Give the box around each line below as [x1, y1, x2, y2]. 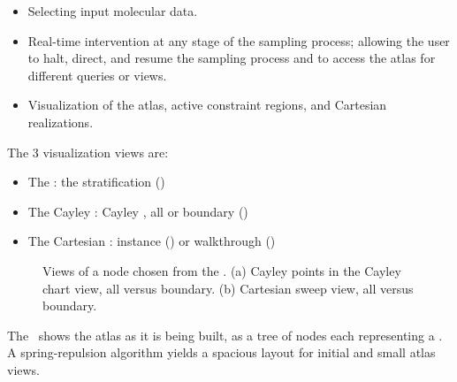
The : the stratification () [27, 172, 165, 191]
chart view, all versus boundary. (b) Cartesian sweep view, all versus [42, 279, 414, 297]
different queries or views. [27, 65, 167, 84]
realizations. [27, 112, 94, 131]
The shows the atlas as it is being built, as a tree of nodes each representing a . [7, 325, 443, 344]
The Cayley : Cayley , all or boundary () [27, 202, 248, 220]
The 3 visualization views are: [7, 142, 169, 161]
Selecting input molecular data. [27, 2, 198, 19]
